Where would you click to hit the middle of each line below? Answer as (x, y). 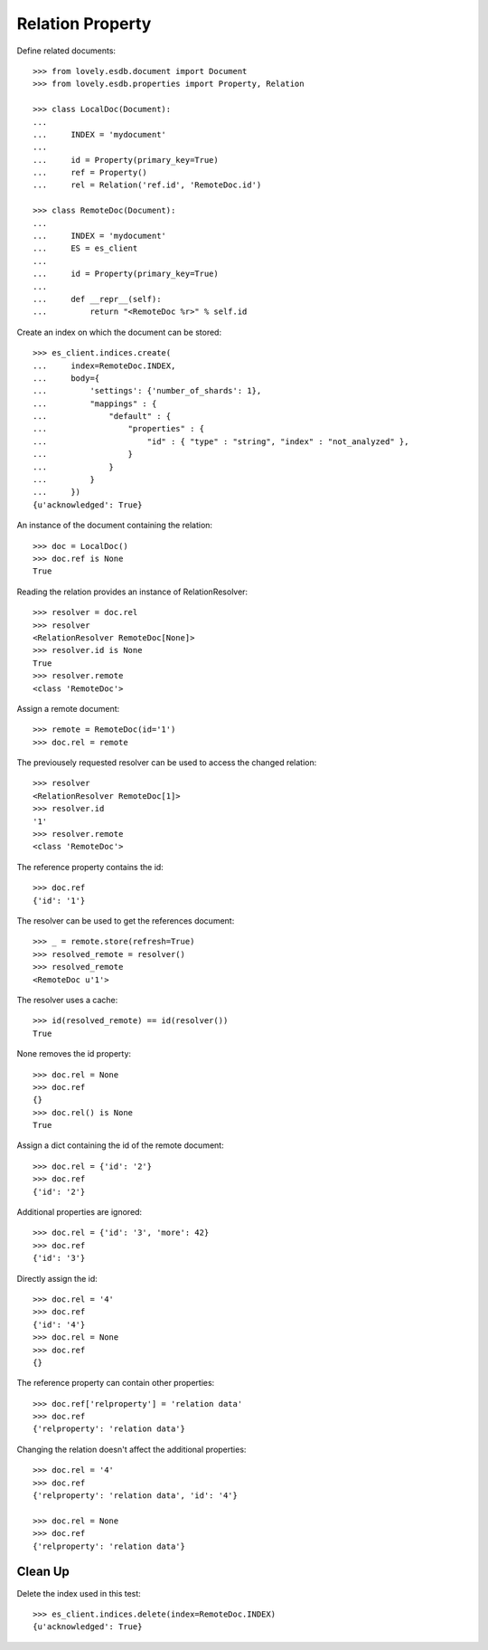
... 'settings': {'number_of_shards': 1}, (147, 391)
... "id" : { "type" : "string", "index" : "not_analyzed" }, (221, 441)
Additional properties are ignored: (80, 1212)
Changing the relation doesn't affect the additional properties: (131, 1449)
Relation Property (84, 24)
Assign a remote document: (68, 708)
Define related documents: (66, 51)
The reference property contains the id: (90, 867)
